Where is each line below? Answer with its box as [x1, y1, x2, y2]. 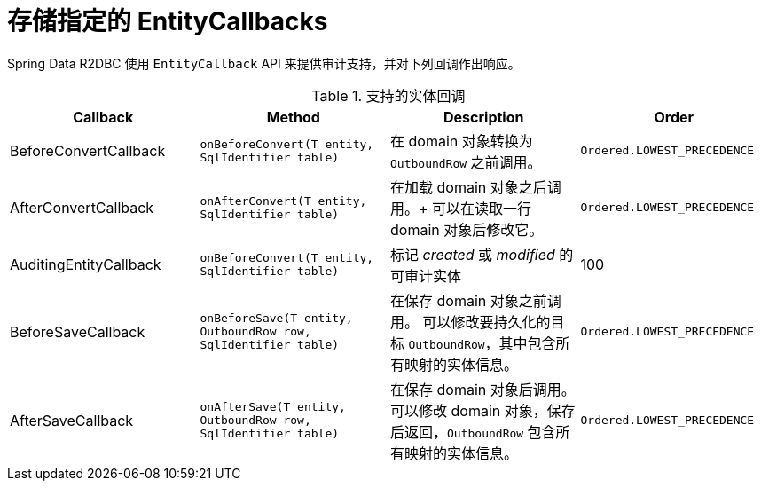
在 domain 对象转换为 [390, 131, 533, 150]
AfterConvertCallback [10, 198, 154, 216]
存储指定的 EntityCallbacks [7, 6, 328, 36]
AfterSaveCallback [10, 411, 134, 429]
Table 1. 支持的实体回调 [311, 86, 466, 105]
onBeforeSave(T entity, [200, 311, 353, 326]
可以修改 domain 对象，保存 [390, 401, 576, 420]
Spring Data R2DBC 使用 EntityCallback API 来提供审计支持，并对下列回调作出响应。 [7, 55, 521, 71]
